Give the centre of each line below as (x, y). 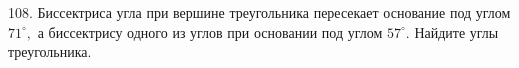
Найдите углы (456, 31)
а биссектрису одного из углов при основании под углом (210, 31)
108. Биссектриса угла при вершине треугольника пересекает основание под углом (259, 12)
